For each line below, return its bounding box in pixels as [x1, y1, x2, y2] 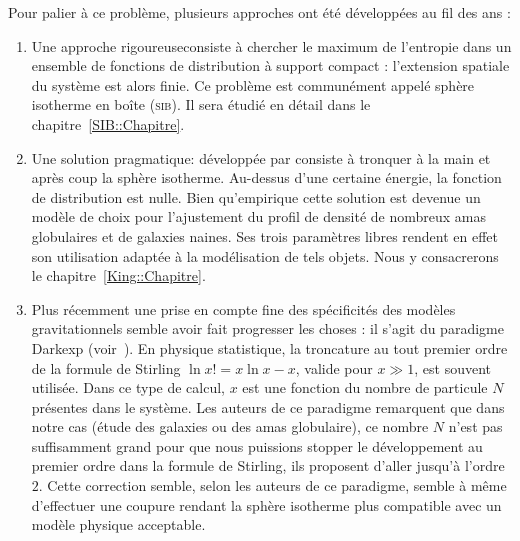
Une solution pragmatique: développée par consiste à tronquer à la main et [31, 147, 491, 168]
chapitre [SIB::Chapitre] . [31, 113, 185, 134]
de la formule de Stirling [31, 357, 181, 378]
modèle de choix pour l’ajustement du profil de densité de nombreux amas [31, 206, 486, 227]
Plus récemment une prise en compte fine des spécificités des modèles [31, 298, 456, 319]
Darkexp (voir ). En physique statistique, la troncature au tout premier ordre [31, 337, 508, 358]
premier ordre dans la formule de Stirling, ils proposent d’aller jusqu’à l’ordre [31, 455, 505, 476]
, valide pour [295, 357, 373, 378]
